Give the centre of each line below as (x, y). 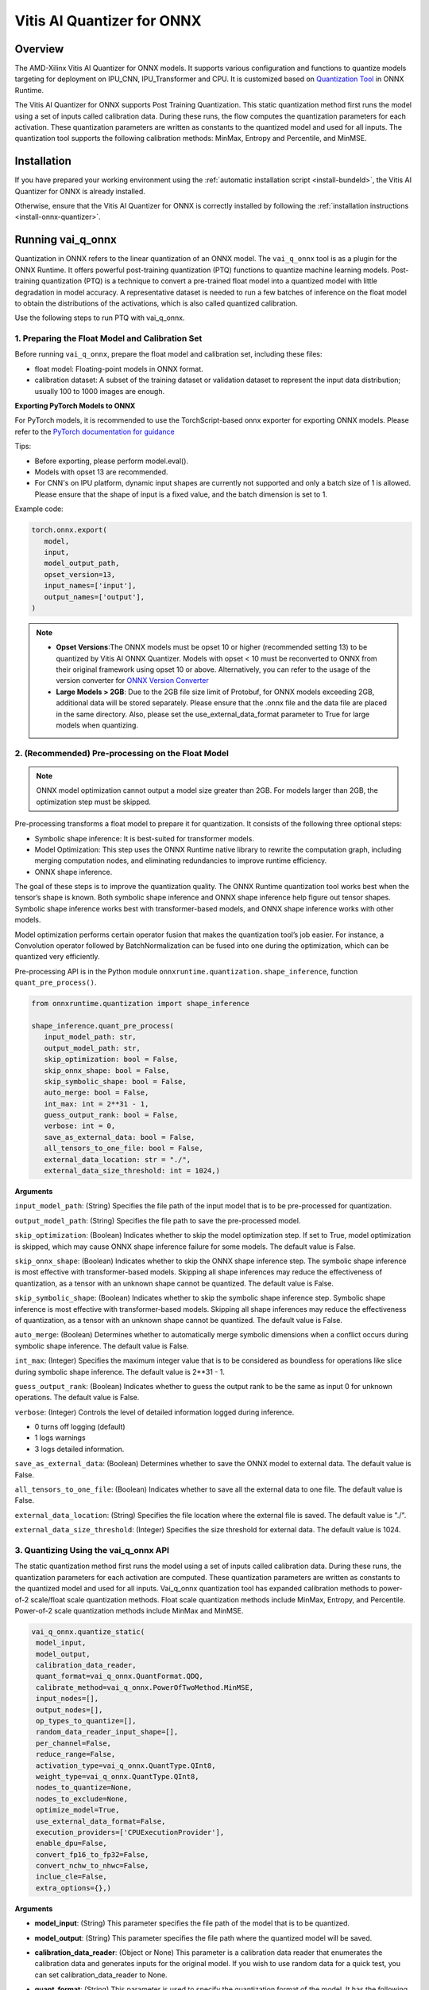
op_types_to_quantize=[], (86, 1721)
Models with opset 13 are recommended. (101, 472)
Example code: (39, 509)
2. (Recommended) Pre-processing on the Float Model (122, 753)
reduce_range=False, (76, 1754)
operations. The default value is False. (77, 1398)
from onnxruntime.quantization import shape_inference (140, 1004)
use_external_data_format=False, (101, 1821)
